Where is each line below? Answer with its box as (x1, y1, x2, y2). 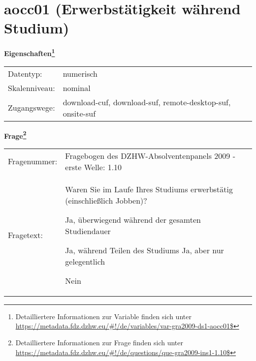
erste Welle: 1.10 (65, 161, 122, 173)
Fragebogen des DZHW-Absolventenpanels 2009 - (65, 150, 235, 161)
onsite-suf (63, 107, 96, 119)
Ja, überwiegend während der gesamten (65, 213, 201, 225)
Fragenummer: (8, 155, 58, 167)
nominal (63, 82, 91, 93)
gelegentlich (65, 255, 105, 267)
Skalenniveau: (8, 82, 55, 93)
